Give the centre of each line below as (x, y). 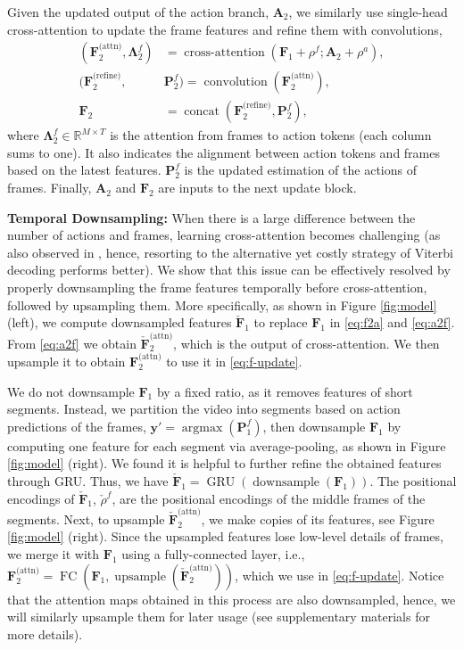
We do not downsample (71, 391)
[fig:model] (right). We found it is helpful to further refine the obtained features (224, 463)
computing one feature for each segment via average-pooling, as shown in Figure (227, 445)
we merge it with (54, 554)
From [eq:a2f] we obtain (72, 343)
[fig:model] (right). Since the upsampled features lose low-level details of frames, (225, 536)
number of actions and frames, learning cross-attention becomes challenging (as (224, 235)
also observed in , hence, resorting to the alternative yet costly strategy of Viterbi (230, 252)
